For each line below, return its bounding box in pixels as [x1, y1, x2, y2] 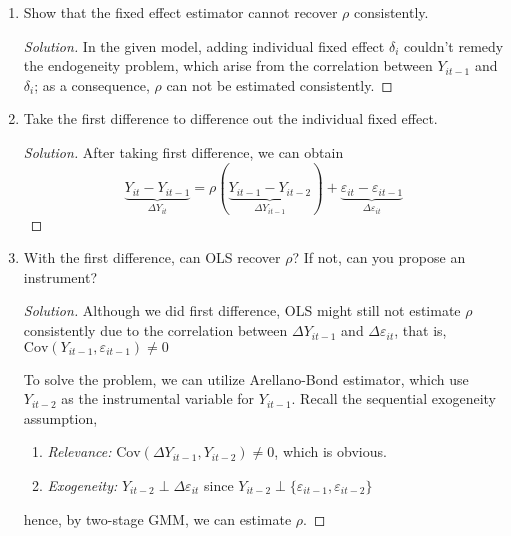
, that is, [394, 320, 447, 341]
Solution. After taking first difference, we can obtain [23, 141, 344, 162]
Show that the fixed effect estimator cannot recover [23, 2, 338, 22]
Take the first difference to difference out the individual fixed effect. [23, 108, 438, 129]
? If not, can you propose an [292, 247, 466, 268]
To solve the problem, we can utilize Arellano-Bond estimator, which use [23, 368, 469, 389]
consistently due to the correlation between [23, 320, 288, 341]
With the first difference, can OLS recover [23, 247, 281, 268]
